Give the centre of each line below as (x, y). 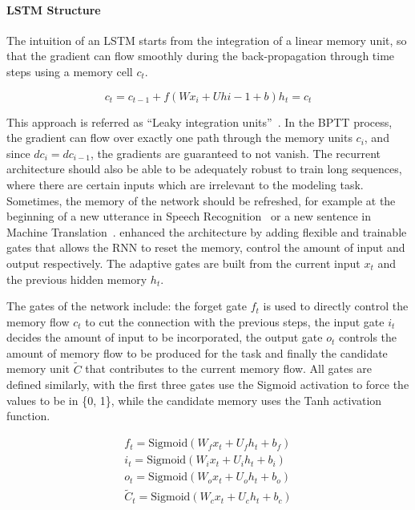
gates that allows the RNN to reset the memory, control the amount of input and (206, 247)
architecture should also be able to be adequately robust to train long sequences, (204, 169)
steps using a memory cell (70, 71)
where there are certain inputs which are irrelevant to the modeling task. (185, 184)
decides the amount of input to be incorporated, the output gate (165, 337)
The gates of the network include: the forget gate (127, 306)
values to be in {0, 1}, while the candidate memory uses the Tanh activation (194, 400)
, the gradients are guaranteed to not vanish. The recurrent (236, 153)
